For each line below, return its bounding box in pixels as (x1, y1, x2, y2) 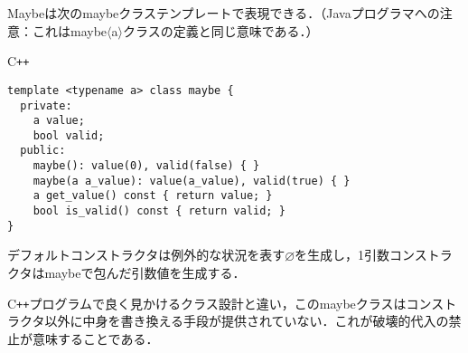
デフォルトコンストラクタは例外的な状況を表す (7, 245, 285, 264)
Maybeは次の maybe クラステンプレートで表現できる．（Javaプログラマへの (7, 4, 440, 22)
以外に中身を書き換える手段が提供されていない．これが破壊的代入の (44, 311, 449, 330)
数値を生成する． (144, 263, 246, 281)
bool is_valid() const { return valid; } (33, 205, 285, 218)
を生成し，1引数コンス (295, 245, 427, 264)
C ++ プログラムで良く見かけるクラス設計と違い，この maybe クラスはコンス (7, 293, 445, 312)
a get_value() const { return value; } (33, 189, 273, 203)
